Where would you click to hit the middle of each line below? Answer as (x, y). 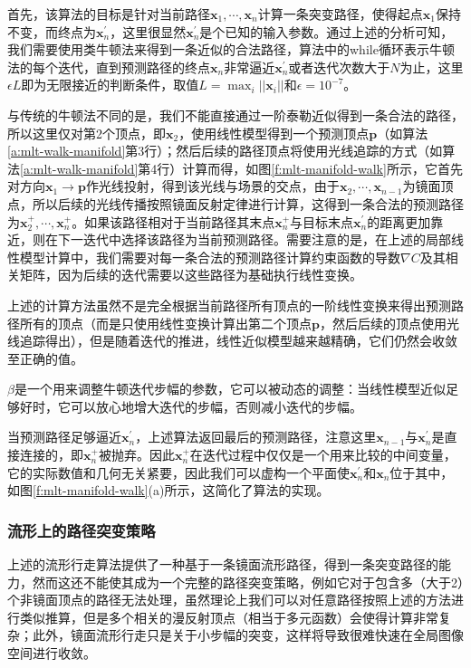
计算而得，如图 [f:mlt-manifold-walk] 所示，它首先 (322, 168)
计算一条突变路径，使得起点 (340, 14)
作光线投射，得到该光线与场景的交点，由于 (212, 186)
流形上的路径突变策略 (82, 530)
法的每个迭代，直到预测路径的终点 (109, 67)
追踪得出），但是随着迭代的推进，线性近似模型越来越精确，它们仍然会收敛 (238, 341)
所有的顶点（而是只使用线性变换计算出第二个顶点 (165, 323)
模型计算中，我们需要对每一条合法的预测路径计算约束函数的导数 (210, 257)
